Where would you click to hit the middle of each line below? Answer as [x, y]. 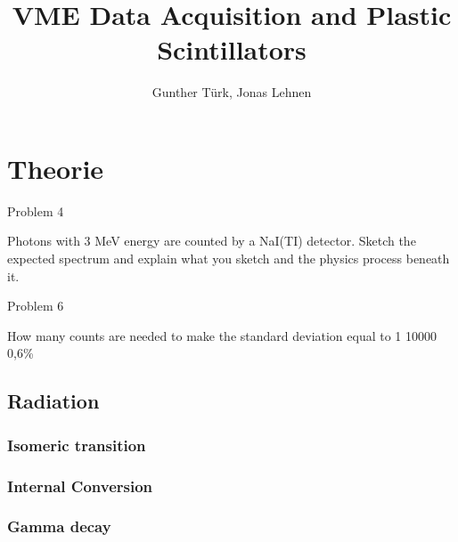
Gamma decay [59, 526]
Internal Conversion [80, 485]
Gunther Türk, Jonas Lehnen [232, 92]
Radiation [53, 401]
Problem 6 [36, 306]
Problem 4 [36, 210]
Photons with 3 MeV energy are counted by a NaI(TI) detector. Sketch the [212, 241]
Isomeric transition [77, 445]
